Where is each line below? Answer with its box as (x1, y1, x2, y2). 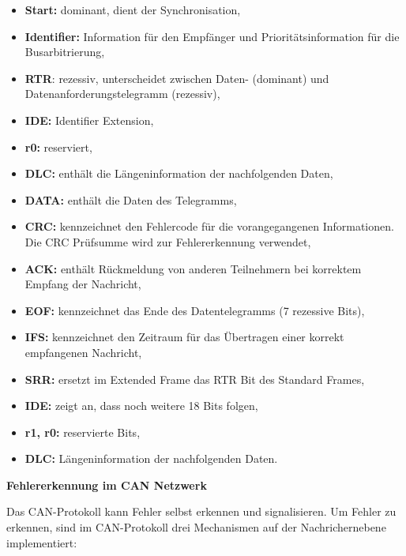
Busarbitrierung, (24, 43, 105, 60)
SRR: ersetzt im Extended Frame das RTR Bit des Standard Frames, (24, 370, 365, 387)
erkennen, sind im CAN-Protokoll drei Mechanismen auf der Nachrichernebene (6, 519, 386, 535)
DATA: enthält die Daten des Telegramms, (24, 191, 237, 208)
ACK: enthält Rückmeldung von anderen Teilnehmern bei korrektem (24, 260, 362, 276)
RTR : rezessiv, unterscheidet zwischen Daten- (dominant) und (24, 69, 329, 86)
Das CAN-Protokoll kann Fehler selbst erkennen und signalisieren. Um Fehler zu (6, 503, 397, 520)
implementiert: (6, 534, 77, 550)
